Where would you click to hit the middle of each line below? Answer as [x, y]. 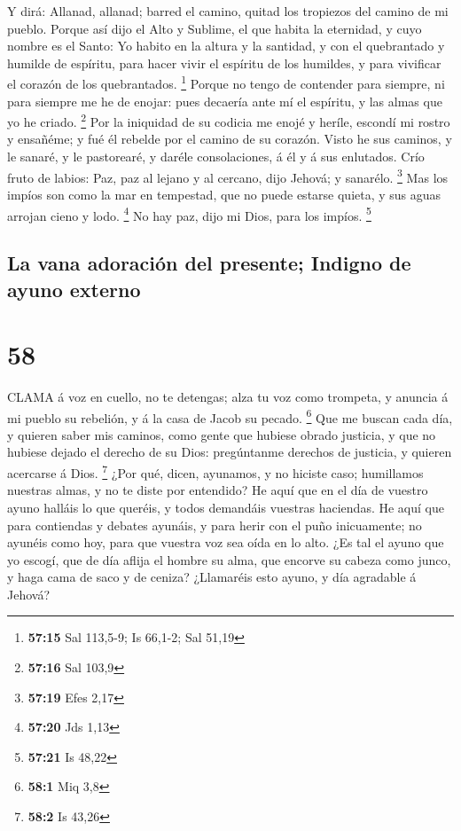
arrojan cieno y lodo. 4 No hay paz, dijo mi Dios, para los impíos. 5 [189, 214]
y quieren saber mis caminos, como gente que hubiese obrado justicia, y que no [222, 434]
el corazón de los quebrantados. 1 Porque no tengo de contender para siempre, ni [226, 82]
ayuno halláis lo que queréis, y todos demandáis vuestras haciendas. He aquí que [226, 507]
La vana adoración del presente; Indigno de [209, 263]
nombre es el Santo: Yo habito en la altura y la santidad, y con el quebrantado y [226, 46]
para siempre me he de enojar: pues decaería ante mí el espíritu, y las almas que [225, 101]
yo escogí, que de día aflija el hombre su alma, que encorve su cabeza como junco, [229, 559]
